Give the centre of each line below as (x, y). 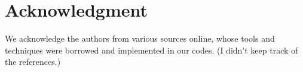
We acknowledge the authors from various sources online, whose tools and (140, 38)
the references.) (33, 62)
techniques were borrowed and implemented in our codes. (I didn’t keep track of (151, 50)
